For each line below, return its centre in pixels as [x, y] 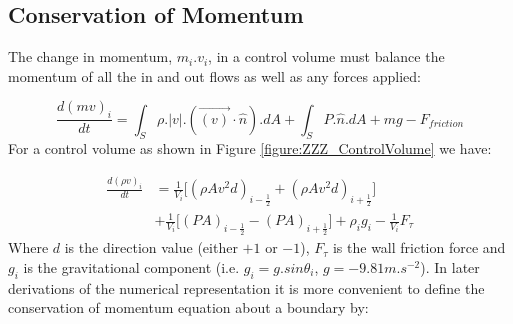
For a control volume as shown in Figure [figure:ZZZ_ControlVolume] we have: [250, 148]
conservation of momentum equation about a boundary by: [188, 307]
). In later [450, 266]
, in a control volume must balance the [326, 56]
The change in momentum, [90, 56]
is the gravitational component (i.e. [131, 266]
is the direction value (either [151, 247]
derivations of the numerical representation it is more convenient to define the [246, 287]
